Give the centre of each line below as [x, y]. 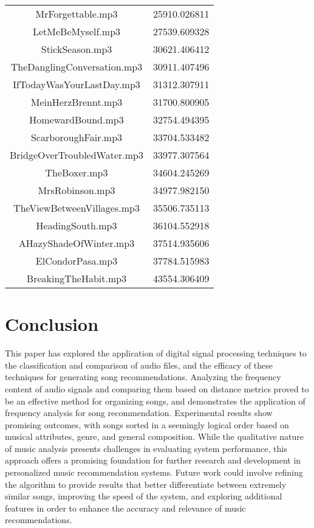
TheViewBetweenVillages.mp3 [77, 208]
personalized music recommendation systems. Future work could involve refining [154, 472]
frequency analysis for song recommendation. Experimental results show [139, 413]
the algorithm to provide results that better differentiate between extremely [146, 484]
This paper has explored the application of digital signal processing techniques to [156, 353]
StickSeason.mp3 [77, 49]
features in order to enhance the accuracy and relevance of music [125, 508]
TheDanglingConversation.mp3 [77, 67]
